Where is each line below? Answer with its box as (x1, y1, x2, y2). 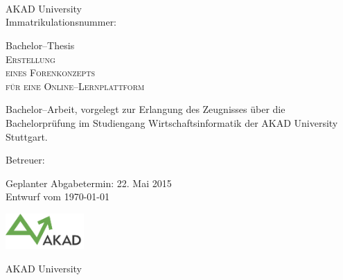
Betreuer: (6, 152, 45, 167)
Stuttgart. (6, 129, 48, 143)
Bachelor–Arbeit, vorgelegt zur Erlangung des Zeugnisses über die (6, 102, 285, 116)
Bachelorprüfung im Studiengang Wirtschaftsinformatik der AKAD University (6, 115, 338, 130)
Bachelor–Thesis (6, 37, 75, 52)
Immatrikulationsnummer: (6, 15, 117, 29)
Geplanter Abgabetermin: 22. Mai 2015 (6, 175, 172, 190)
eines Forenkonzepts (6, 65, 96, 80)
